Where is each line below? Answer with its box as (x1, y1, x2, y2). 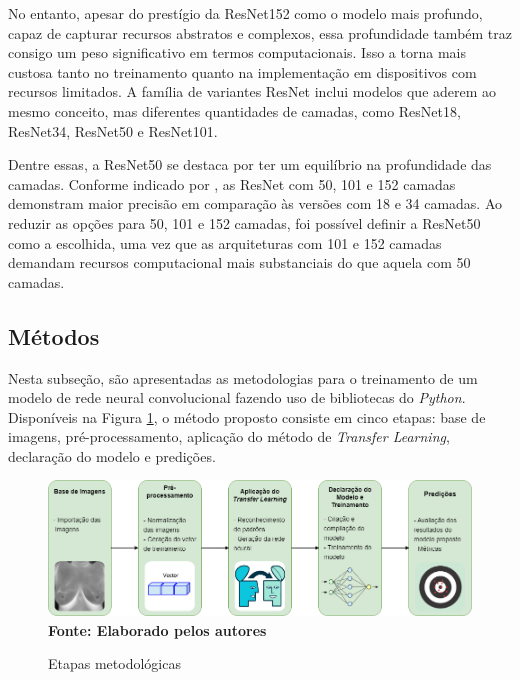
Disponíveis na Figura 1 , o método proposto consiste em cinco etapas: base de (8, 406, 486, 427)
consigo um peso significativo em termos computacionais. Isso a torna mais (8, 42, 466, 63)
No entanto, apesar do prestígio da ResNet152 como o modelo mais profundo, (8, 3, 483, 23)
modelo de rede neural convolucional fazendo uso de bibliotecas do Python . (8, 387, 466, 408)
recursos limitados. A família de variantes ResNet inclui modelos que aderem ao (8, 81, 497, 102)
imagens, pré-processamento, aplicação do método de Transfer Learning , (8, 426, 450, 447)
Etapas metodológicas (48, 653, 181, 674)
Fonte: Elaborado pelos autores (48, 619, 267, 640)
